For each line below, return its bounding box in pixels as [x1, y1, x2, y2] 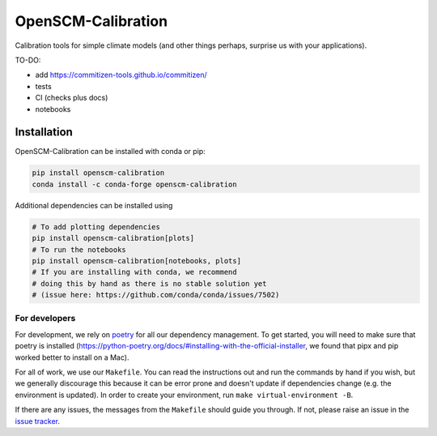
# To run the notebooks [32, 245, 127, 254]
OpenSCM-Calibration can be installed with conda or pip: [15, 147, 206, 156]
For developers [15, 313, 76, 324]
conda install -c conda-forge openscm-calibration [32, 179, 238, 189]
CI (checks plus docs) [35, 93, 108, 103]
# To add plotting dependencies [32, 222, 161, 231]
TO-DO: [15, 55, 41, 65]
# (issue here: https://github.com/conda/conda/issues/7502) [32, 290, 280, 300]
